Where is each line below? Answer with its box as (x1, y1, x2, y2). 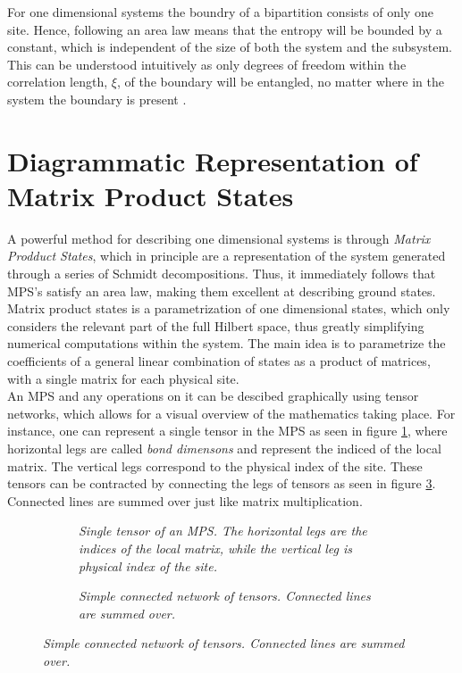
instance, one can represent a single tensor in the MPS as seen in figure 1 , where (7, 421, 448, 440)
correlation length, (7, 72, 108, 91)
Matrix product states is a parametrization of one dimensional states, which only (7, 299, 450, 318)
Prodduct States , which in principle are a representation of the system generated (7, 246, 446, 265)
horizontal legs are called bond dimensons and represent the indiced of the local (7, 439, 441, 457)
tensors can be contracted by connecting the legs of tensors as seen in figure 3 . (7, 474, 436, 493)
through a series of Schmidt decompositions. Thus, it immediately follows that (7, 264, 436, 283)
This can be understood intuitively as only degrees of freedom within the (7, 54, 407, 73)
